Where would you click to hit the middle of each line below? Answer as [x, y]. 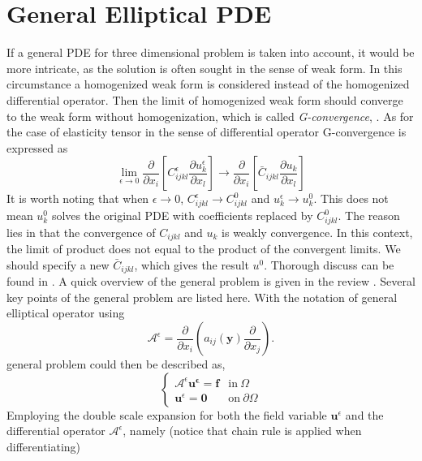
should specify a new [58, 264]
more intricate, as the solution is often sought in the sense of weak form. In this [205, 68]
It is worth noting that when [78, 198]
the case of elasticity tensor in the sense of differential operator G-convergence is [207, 132]
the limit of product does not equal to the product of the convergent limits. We [204, 249]
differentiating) [44, 446]
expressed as [37, 147]
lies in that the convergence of [81, 232]
